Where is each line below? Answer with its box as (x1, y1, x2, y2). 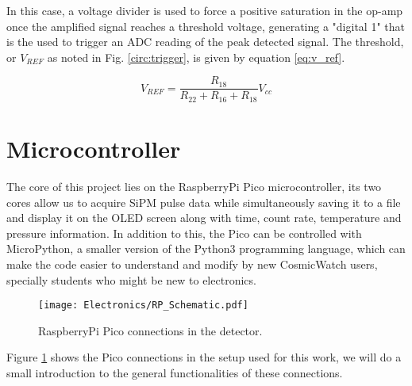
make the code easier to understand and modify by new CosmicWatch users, (6, 255, 378, 272)
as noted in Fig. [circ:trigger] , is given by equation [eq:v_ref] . (47, 48, 345, 65)
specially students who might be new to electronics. (6, 271, 256, 288)
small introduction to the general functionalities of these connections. (6, 365, 343, 381)
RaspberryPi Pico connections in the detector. (38, 322, 263, 338)
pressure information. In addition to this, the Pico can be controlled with (6, 224, 362, 241)
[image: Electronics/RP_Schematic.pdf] (38, 300, 248, 311)
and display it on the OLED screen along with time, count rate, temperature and (6, 209, 402, 226)
